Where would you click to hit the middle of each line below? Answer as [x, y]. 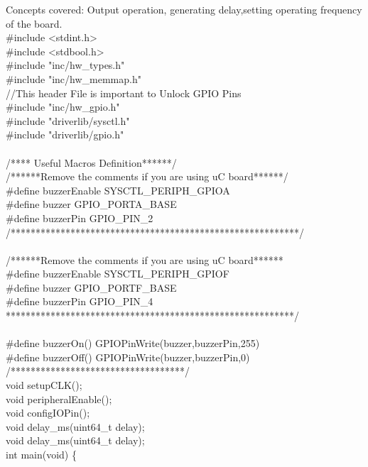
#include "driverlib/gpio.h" [65, 134]
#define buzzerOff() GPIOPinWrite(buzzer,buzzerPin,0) [128, 357]
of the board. [34, 23]
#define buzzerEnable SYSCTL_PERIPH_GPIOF [118, 274]
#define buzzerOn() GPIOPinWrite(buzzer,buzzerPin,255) [133, 343]
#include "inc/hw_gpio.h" [63, 107]
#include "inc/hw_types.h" [65, 65]
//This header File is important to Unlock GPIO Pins [124, 93]
